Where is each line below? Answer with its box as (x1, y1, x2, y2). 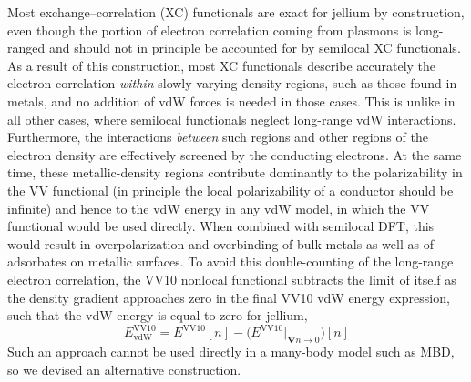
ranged (7, 38, 46, 57)
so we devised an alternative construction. (7, 359, 241, 378)
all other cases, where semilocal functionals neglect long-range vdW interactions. (7, 109, 456, 128)
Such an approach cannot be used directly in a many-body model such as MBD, (7, 341, 455, 360)
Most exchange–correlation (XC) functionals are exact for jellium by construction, (7, 3, 465, 21)
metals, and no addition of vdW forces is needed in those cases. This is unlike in (7, 91, 456, 110)
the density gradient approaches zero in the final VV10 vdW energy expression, (7, 287, 450, 307)
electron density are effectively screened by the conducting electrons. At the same (7, 145, 462, 164)
